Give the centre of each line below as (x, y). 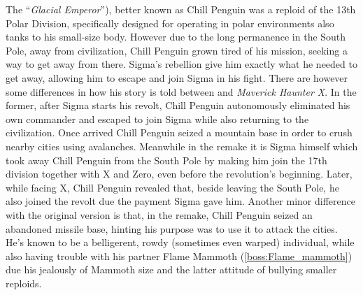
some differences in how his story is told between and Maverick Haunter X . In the (181, 91)
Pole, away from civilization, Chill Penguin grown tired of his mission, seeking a (177, 50)
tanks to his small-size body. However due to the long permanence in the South (176, 37)
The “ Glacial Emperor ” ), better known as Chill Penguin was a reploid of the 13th (181, 9)
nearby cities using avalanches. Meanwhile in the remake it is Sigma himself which (182, 146)
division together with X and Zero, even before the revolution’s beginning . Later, (179, 174)
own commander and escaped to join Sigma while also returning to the (157, 118)
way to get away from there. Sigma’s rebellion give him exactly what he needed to (181, 64)
